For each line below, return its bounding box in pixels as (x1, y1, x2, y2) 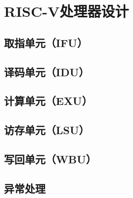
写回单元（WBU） (4, 151, 96, 166)
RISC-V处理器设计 (4, 1, 129, 21)
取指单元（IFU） (4, 35, 88, 50)
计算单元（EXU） (4, 93, 92, 108)
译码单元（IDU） (4, 64, 89, 79)
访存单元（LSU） (4, 122, 89, 138)
